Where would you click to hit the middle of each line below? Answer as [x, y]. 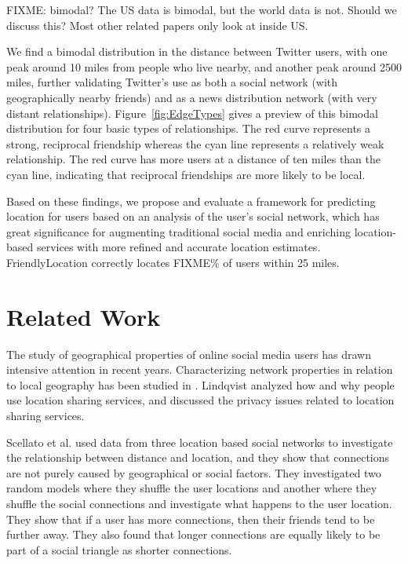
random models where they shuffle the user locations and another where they [192, 488]
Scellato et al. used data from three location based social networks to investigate [200, 442]
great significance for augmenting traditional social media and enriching [179, 231]
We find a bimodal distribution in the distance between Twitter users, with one [197, 51]
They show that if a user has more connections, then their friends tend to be [191, 519]
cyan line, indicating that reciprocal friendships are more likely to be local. [186, 174]
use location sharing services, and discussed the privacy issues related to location [200, 400]
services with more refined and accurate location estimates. [178, 247]
